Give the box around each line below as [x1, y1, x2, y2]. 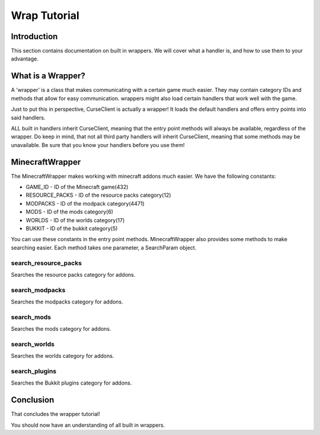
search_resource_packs [11, 258, 82, 267]
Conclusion [11, 395, 55, 405]
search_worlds [11, 340, 55, 348]
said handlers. [11, 114, 46, 121]
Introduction [11, 31, 58, 41]
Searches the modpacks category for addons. [11, 298, 124, 305]
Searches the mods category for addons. [11, 325, 111, 332]
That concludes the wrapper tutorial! [11, 411, 100, 418]
